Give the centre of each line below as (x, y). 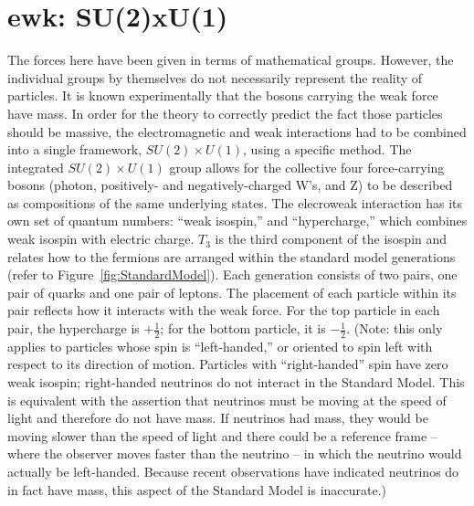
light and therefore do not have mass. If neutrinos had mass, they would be (218, 418)
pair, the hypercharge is (74, 328)
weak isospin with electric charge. (101, 239)
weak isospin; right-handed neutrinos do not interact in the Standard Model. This (236, 382)
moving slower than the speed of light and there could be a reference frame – (222, 435)
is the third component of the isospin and (331, 239)
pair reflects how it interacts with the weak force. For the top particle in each (224, 310)
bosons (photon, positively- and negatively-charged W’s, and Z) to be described (230, 185)
